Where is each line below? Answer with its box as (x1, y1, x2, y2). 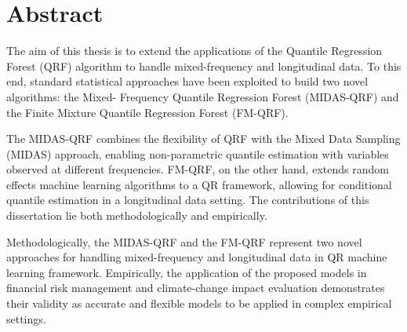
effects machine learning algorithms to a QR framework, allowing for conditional (6, 176, 392, 192)
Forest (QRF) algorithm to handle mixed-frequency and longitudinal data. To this (6, 57, 402, 74)
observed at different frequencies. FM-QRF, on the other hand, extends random (6, 161, 389, 177)
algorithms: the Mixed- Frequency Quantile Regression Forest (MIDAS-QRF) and (6, 88, 399, 104)
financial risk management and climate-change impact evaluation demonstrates (6, 279, 385, 296)
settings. (6, 310, 46, 327)
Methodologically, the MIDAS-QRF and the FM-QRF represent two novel (6, 233, 362, 250)
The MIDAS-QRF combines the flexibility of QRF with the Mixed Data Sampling (6, 130, 401, 147)
